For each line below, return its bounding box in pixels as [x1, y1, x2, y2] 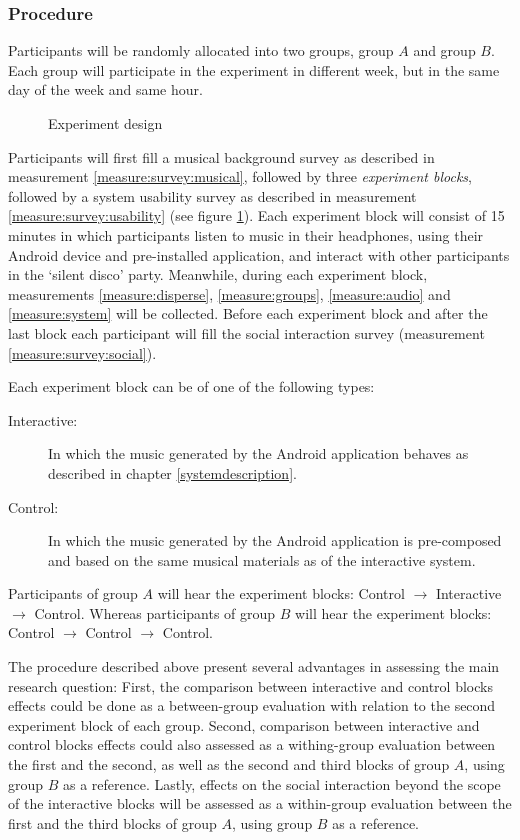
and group [413, 40, 476, 61]
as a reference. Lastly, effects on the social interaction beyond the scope [63, 773, 501, 794]
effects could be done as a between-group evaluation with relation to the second [8, 695, 496, 716]
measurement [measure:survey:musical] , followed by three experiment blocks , [8, 166, 472, 187]
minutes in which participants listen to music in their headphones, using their [8, 224, 484, 245]
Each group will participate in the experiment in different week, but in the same [8, 59, 500, 80]
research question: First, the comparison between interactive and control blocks [8, 675, 493, 696]
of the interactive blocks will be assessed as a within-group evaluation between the [8, 793, 512, 814]
